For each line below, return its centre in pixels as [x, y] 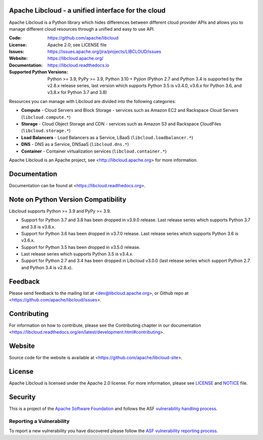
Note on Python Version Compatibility [68, 199]
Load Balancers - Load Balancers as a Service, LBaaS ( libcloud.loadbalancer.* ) [107, 137]
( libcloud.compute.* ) [46, 117]
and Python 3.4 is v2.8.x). [47, 267]
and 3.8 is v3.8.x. [38, 227]
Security [22, 397]
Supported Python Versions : [38, 72]
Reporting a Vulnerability [39, 421]
